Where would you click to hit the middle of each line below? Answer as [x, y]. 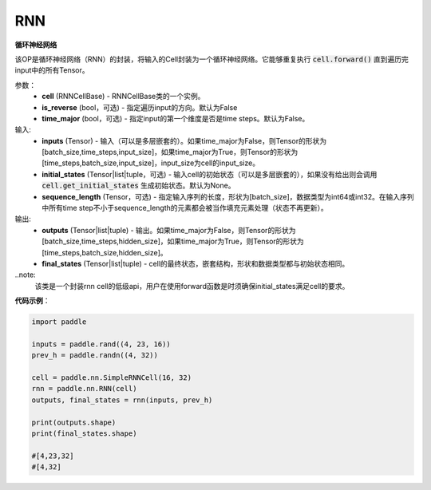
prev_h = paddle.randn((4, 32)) [95, 356]
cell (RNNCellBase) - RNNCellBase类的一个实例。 [123, 97]
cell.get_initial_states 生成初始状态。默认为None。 [138, 186]
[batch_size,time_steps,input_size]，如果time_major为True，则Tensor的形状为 [170, 152]
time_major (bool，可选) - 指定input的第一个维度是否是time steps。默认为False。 [176, 118]
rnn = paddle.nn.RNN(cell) [84, 389]
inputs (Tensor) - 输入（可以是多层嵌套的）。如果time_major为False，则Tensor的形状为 [184, 140]
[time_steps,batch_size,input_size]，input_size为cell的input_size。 [150, 163]
